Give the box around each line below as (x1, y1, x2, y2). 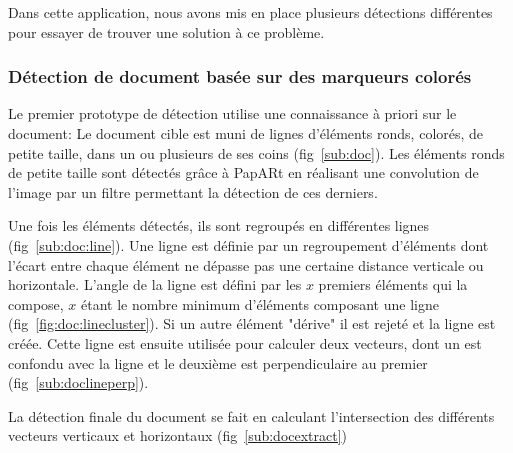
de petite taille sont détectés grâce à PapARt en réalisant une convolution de (8, 162, 479, 183)
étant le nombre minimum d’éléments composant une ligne (81, 293, 439, 314)
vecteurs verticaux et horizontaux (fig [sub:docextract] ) (8, 425, 348, 446)
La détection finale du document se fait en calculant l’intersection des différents (8, 405, 495, 426)
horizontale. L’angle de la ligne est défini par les (8, 274, 302, 295)
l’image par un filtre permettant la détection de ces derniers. (8, 181, 378, 202)
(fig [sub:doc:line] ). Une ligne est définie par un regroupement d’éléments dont (8, 234, 489, 255)
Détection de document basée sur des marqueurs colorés (8, 64, 472, 89)
